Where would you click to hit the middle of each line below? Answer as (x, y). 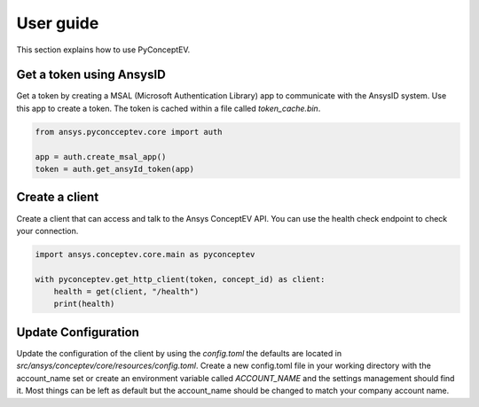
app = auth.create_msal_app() (101, 157)
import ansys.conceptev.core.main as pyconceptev (145, 254)
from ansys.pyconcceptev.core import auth (129, 132)
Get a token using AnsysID (91, 75)
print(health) (84, 304)
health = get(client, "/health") (126, 292)
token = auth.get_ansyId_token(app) (115, 169)
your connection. (47, 231)
